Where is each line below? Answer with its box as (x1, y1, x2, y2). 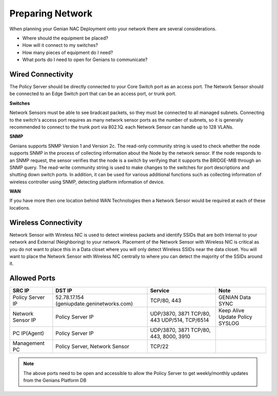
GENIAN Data (218, 294, 251, 301)
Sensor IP (12, 316, 36, 324)
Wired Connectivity (9, 70, 74, 79)
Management (12, 340, 45, 347)
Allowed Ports (9, 274, 56, 282)
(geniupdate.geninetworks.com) (55, 300, 133, 308)
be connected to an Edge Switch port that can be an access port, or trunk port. (9, 90, 176, 97)
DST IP (55, 287, 72, 294)
